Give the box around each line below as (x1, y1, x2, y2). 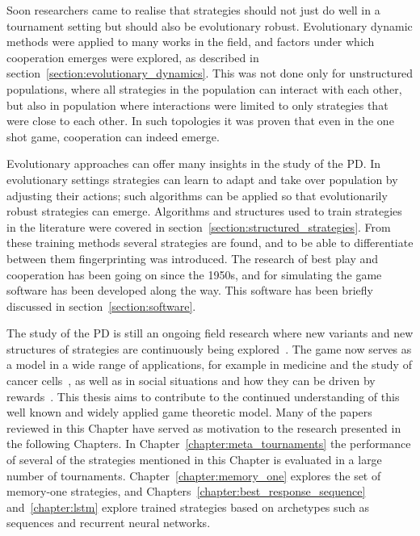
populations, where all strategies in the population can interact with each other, (6, 80, 402, 97)
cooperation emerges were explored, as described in (6, 48, 259, 65)
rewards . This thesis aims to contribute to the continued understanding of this (6, 387, 400, 404)
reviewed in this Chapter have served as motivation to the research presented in (6, 419, 401, 436)
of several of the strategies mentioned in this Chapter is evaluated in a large (6, 451, 382, 468)
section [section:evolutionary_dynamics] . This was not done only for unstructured (6, 65, 414, 82)
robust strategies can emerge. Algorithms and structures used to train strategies (6, 203, 402, 220)
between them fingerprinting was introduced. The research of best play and (6, 249, 379, 266)
